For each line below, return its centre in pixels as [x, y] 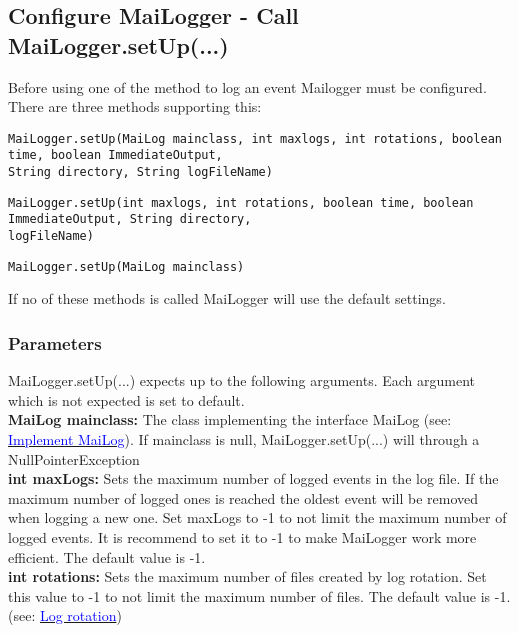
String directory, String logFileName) [140, 172]
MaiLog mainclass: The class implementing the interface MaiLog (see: [230, 419]
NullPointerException [74, 458]
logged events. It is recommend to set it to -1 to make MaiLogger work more [242, 536]
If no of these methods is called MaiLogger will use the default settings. [227, 298]
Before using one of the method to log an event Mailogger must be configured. [247, 86]
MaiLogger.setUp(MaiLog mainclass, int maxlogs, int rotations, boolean [255, 138]
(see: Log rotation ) [65, 615]
